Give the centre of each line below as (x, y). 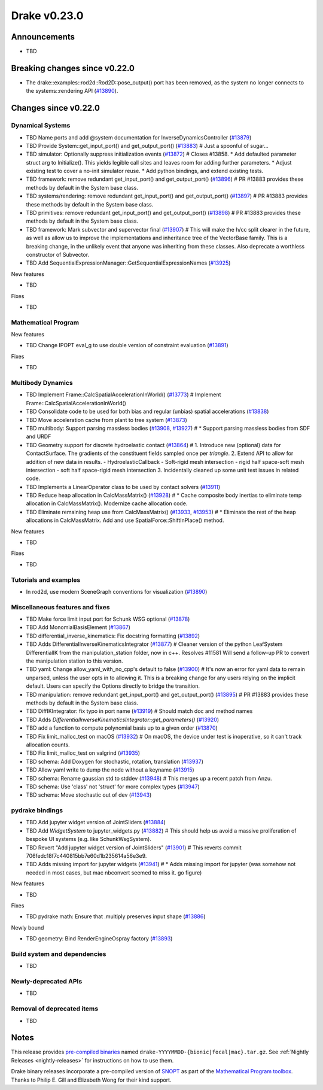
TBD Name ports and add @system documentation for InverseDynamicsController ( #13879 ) (139, 137)
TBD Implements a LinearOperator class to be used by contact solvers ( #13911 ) (123, 487)
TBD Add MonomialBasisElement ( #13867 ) (78, 627)
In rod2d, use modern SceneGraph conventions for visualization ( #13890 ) (117, 591)
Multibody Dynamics (42, 383)
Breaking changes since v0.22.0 (73, 68)
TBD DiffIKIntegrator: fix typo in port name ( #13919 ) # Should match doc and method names (139, 711)
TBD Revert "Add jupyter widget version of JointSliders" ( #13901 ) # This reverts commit (134, 848)
